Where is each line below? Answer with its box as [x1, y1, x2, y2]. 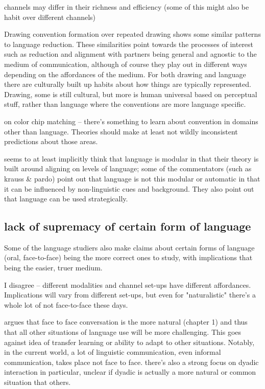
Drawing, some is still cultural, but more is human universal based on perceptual [4, 88, 257, 99]
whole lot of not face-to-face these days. [4, 299, 128, 310]
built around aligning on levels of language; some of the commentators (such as [4, 163, 252, 174]
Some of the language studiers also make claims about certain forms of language [4, 242, 255, 253]
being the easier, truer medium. [4, 262, 103, 273]
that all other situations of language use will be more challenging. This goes [4, 327, 242, 337]
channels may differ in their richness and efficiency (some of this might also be [4, 2, 249, 12]
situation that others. [4, 377, 71, 387]
